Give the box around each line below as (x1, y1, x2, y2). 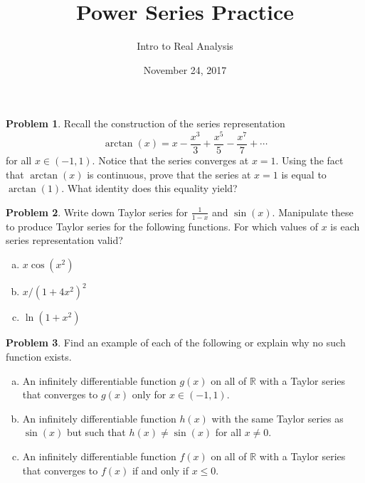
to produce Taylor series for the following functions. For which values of (6, 218, 318, 233)
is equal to (281, 166, 327, 181)
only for (132, 387, 166, 402)
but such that (66, 425, 126, 440)
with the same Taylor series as (211, 410, 344, 425)
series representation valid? (6, 233, 123, 248)
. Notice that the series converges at (92, 153, 249, 168)
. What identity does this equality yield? (61, 181, 238, 196)
